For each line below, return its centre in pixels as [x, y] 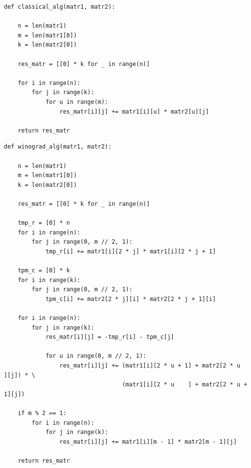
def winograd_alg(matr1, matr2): [58, 147]
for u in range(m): [77, 102]
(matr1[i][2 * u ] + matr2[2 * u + [185, 385]
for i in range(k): [49, 280]
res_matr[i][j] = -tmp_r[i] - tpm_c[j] [110, 337]
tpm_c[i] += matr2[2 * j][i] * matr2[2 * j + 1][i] [131, 299]
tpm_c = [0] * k [44, 271]
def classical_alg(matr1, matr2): [60, 7]
